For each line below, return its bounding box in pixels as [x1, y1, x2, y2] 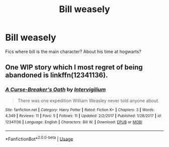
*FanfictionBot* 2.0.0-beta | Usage [5, 135, 73, 142]
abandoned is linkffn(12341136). [5, 71, 108, 80]
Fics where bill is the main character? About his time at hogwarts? [5, 48, 142, 54]
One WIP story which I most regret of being [5, 63, 143, 71]
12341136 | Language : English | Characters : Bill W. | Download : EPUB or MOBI [5, 119, 142, 124]
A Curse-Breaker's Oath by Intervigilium [5, 86, 106, 93]
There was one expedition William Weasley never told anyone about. [17, 97, 159, 104]
